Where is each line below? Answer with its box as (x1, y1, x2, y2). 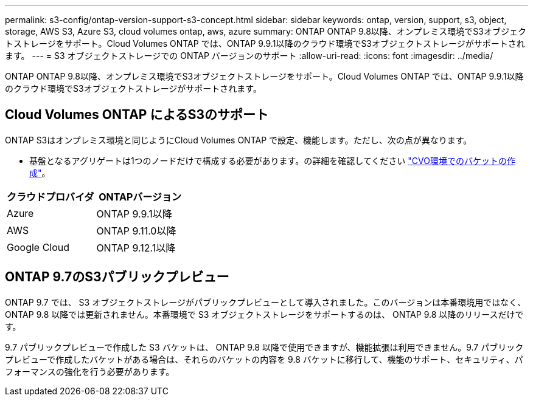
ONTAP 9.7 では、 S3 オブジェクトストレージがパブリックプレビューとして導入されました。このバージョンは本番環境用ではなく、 (5, 296, 526, 307)
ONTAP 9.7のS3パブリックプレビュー (5, 269, 229, 285)
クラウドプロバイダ (7, 190, 94, 203)
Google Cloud (7, 241, 70, 253)
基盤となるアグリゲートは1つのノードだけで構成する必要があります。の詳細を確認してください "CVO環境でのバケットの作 (29, 155, 515, 166)
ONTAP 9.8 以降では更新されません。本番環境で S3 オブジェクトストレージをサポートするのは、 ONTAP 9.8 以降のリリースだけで (5, 309, 524, 320)
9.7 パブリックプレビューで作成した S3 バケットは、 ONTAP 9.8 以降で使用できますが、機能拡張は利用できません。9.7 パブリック (5, 341, 524, 352)
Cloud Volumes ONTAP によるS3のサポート (5, 107, 269, 123)
